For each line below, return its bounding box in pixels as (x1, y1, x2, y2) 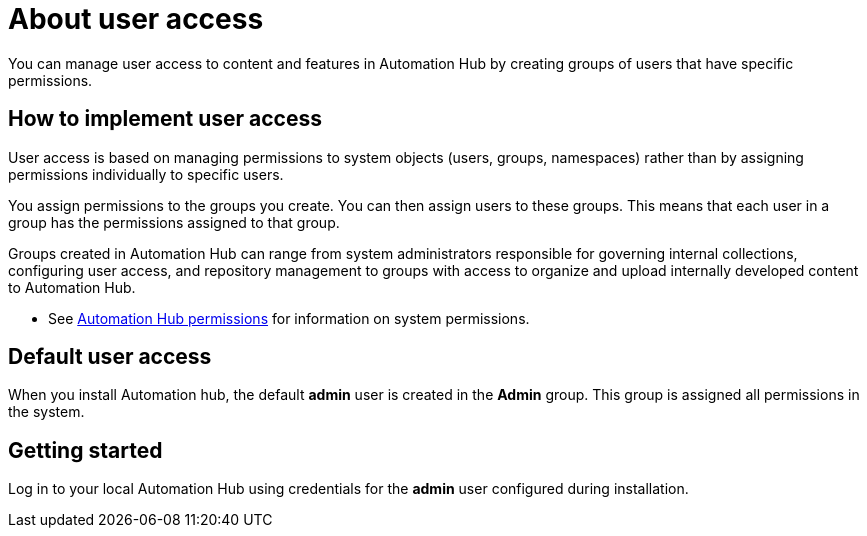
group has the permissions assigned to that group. (8, 213, 340, 231)
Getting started (8, 437, 163, 463)
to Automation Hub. (8, 278, 136, 296)
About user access (8, 2, 264, 36)
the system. (8, 403, 85, 421)
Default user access (8, 344, 212, 370)
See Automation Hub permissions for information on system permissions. (48, 309, 530, 327)
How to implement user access (8, 106, 322, 132)
